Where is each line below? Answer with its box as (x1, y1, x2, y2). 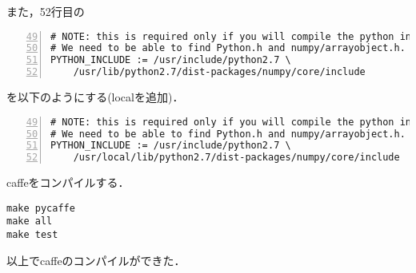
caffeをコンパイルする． (6, 174, 130, 191)
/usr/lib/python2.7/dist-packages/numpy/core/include (73, 66, 366, 78)
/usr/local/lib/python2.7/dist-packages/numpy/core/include (73, 152, 400, 164)
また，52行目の (6, 3, 85, 19)
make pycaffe (6, 202, 75, 214)
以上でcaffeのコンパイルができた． (6, 251, 186, 268)
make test (6, 229, 58, 241)
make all (6, 216, 53, 227)
